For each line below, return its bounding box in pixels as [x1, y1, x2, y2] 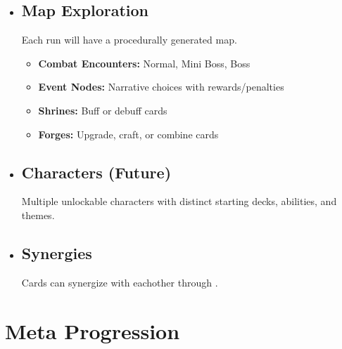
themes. [21, 207, 55, 222]
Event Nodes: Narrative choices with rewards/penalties [38, 79, 284, 94]
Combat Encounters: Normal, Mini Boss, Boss [38, 55, 251, 70]
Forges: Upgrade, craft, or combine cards [38, 126, 219, 141]
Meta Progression [5, 316, 180, 345]
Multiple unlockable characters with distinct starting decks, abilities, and [21, 194, 337, 209]
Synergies [21, 242, 92, 263]
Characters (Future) [21, 161, 172, 183]
